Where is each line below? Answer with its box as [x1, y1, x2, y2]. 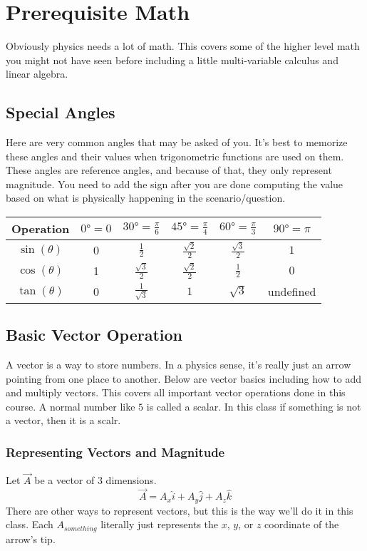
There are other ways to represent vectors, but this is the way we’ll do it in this [6, 503, 353, 517]
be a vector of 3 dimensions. [34, 473, 157, 488]
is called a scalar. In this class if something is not [146, 398, 361, 413]
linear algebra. [6, 66, 68, 81]
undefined [267, 283, 316, 300]
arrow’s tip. [6, 531, 56, 546]
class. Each [6, 517, 53, 532]
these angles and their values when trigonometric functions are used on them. [6, 148, 344, 163]
